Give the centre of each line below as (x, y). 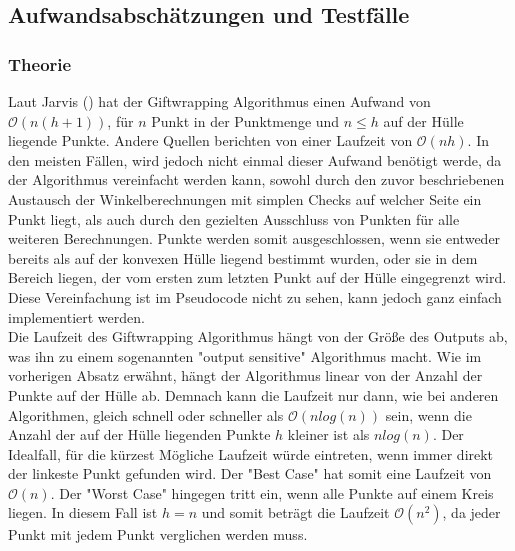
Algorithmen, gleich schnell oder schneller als (146, 414)
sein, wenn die (428, 414)
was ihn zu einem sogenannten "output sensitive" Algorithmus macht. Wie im (245, 355)
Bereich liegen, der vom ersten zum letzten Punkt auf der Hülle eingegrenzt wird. (257, 277)
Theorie (40, 63)
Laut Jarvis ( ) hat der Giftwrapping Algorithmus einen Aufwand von (219, 101)
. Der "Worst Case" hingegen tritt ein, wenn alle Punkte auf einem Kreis (272, 492)
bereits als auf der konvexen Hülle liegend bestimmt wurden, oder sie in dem (243, 257)
